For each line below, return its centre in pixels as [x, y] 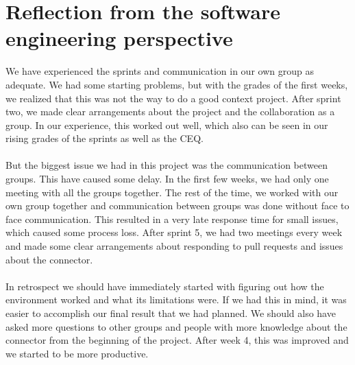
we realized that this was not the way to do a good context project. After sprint [173, 98]
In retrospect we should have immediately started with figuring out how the [165, 286]
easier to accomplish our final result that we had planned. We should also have [171, 313]
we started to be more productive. [77, 353]
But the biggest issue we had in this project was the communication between [167, 165]
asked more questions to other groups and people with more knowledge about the [176, 326]
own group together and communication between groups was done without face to [177, 205]
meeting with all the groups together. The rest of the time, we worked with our [172, 192]
